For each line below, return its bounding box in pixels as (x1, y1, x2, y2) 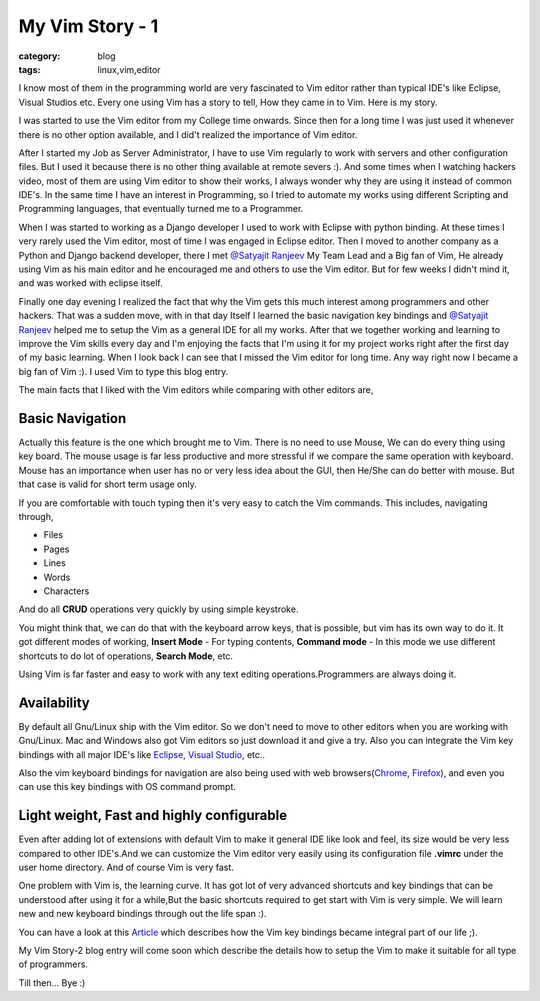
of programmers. (18, 958, 89, 970)
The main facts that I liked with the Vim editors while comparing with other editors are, (18, 384, 374, 396)
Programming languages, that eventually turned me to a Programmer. (18, 203, 304, 215)
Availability (18, 694, 90, 711)
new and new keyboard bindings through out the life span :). (18, 908, 267, 920)
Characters (43, 585, 90, 597)
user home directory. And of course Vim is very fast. (18, 861, 235, 874)
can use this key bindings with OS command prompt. (18, 781, 237, 793)
